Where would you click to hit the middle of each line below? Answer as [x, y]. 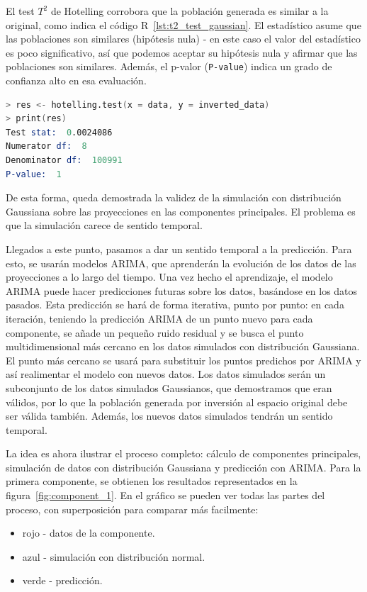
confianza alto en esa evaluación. [76, 80]
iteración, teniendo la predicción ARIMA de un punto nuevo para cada [159, 318]
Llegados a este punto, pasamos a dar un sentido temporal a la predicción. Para [179, 248]
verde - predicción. [62, 580]
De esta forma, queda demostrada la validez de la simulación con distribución [174, 197]
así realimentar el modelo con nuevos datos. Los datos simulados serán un [166, 374]
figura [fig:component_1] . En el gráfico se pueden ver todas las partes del [165, 495]
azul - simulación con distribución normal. [114, 556]
